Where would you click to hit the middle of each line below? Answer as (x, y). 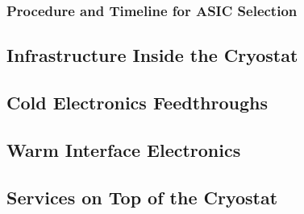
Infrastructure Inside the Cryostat (152, 55)
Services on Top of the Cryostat (142, 197)
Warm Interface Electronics (124, 149)
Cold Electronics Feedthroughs (137, 103)
